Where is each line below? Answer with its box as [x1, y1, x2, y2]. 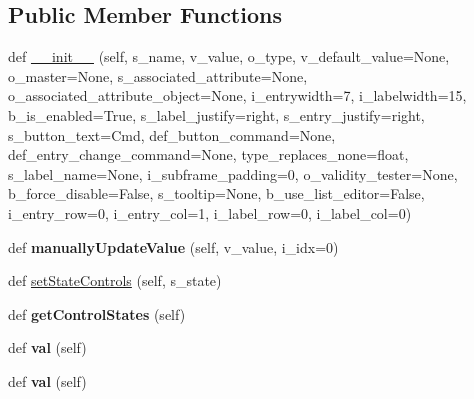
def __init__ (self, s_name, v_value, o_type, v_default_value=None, [8, 46, 450, 67]
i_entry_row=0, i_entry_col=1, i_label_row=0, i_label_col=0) [8, 202, 412, 223]
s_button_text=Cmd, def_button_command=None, [8, 124, 336, 145]
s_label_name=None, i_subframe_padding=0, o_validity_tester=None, [8, 163, 458, 184]
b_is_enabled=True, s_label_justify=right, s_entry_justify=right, [8, 104, 425, 125]
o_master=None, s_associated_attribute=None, [8, 65, 308, 86]
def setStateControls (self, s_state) [8, 270, 222, 291]
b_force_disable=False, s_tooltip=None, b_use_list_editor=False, [8, 183, 425, 204]
